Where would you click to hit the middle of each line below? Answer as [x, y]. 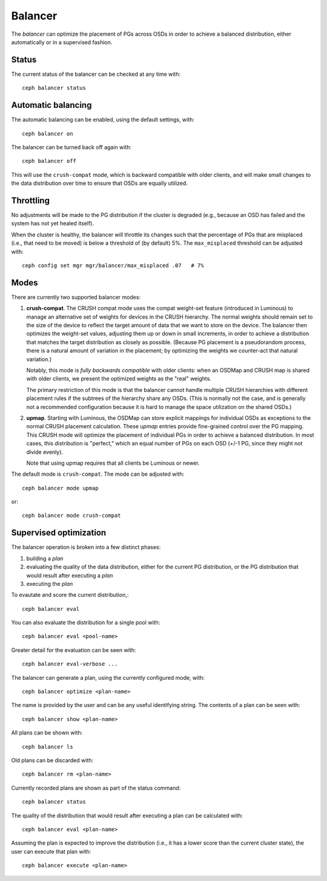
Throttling [30, 200]
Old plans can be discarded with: [52, 760]
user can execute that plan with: [51, 851]
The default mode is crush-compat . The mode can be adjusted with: [98, 474]
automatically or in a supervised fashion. [62, 42]
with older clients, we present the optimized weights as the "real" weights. [119, 379]
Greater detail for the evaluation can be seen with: [74, 650]
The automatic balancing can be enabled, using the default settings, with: [103, 120]
